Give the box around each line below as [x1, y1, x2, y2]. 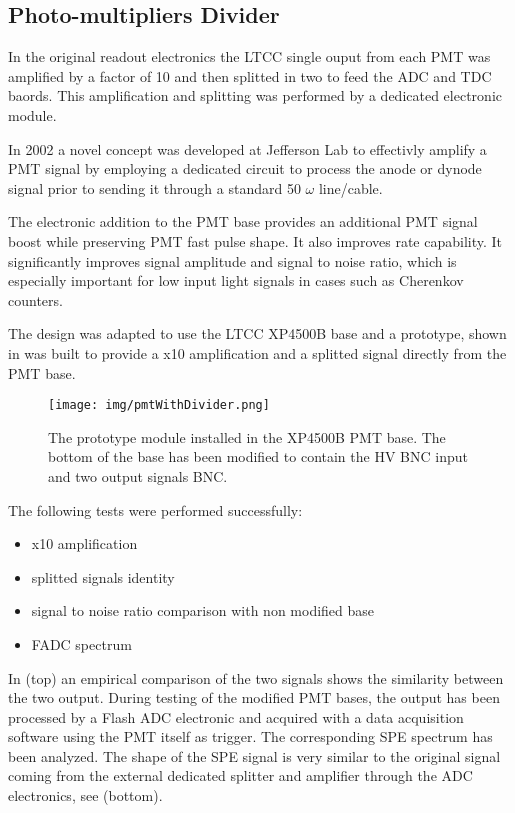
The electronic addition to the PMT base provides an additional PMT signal [8, 211, 478, 232]
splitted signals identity [31, 566, 175, 587]
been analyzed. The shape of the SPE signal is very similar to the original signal [8, 745, 501, 766]
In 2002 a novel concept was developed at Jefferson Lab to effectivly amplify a [8, 138, 487, 159]
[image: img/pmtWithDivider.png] [48, 398, 270, 413]
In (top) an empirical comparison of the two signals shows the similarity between [8, 667, 504, 688]
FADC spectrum [31, 633, 132, 654]
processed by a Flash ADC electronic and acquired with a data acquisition [8, 706, 464, 727]
